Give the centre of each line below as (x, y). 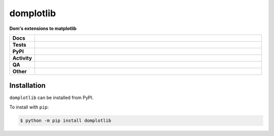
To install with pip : (29, 107)
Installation (27, 86)
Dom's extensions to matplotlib (43, 28)
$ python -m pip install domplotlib (66, 120)
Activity (22, 58)
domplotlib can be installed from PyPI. (52, 98)
